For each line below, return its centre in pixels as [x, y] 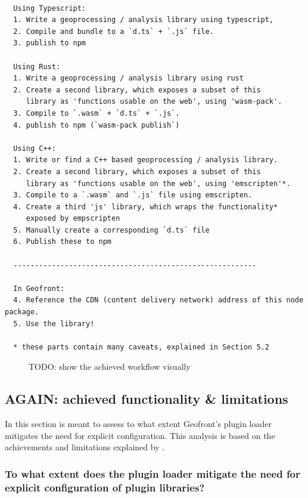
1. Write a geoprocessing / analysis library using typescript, [144, 20]
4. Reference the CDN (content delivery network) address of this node [158, 300]
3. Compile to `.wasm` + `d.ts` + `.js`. [97, 113]
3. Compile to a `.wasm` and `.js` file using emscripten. [133, 195]
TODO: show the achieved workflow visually [110, 366]
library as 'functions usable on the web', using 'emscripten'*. [158, 183]
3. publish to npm [50, 43]
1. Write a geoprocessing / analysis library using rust [128, 78]
